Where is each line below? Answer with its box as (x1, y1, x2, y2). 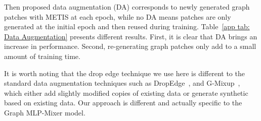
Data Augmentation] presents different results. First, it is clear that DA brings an (4, 31, 257, 41)
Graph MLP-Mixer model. (4, 107, 85, 117)
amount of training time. (4, 50, 80, 61)
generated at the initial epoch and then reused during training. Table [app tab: (4, 21, 250, 32)
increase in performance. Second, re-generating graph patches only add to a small (4, 41, 256, 51)
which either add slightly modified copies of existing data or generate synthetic (4, 87, 248, 98)
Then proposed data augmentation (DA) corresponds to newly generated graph (4, 2, 250, 12)
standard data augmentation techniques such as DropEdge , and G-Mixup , (4, 78, 240, 88)
